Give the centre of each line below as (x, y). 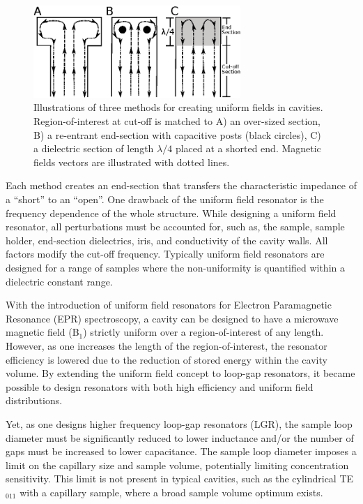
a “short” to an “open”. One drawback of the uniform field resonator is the (165, 199)
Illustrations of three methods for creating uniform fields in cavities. (178, 107)
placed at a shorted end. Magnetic (248, 148)
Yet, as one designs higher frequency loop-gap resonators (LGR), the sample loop (179, 423)
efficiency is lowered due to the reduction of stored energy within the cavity (167, 359)
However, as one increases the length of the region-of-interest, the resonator (167, 345)
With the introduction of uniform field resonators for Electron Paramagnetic (169, 305)
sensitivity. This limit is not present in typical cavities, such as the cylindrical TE (180, 479)
